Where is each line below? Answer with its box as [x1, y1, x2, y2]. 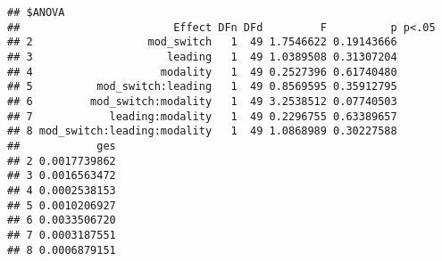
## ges [7, 139, 116, 152]
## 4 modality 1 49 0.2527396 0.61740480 [7, 65, 397, 78]
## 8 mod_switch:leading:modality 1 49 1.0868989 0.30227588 [7, 125, 397, 138]
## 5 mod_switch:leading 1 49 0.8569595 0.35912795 [7, 80, 397, 94]
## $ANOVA [7, 6, 65, 19]
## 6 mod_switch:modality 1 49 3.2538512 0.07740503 [7, 94, 397, 108]
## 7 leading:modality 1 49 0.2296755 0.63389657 [7, 110, 397, 123]
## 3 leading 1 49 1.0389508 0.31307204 [7, 50, 397, 63]
